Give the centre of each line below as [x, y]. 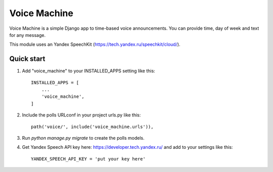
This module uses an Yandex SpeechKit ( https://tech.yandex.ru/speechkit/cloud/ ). [95, 44]
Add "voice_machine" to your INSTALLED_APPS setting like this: [88, 71]
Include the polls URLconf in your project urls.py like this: [81, 115]
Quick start [27, 59]
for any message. [27, 35]
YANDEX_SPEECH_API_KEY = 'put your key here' [88, 159]
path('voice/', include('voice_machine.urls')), [92, 127]
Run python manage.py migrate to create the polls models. [83, 138]
